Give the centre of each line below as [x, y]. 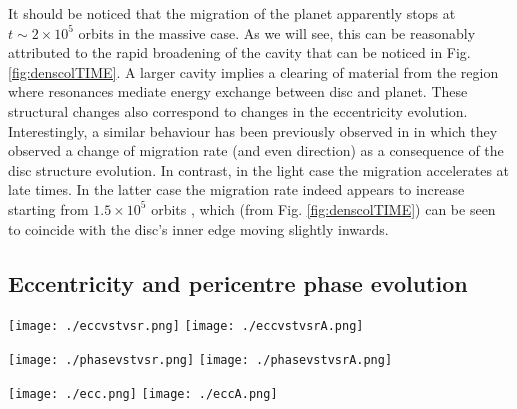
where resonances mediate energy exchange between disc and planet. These [238, 91]
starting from [48, 208]
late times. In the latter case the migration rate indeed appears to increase [236, 189]
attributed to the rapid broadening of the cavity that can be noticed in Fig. [239, 52]
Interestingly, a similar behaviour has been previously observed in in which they [253, 130]
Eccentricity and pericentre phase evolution [238, 282]
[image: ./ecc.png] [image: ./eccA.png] [143, 393]
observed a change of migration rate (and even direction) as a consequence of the [256, 150]
